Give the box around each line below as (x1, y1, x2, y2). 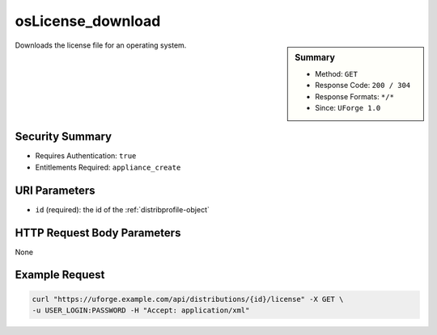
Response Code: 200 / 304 (315, 81, 411, 90)
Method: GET (315, 69, 358, 78)
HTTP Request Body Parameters (15, 226, 181, 240)
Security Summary (15, 130, 112, 144)
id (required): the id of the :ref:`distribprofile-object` (35, 204, 210, 214)
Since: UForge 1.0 (315, 103, 381, 112)
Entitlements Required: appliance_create (35, 162, 181, 172)
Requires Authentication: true (35, 151, 137, 161)
